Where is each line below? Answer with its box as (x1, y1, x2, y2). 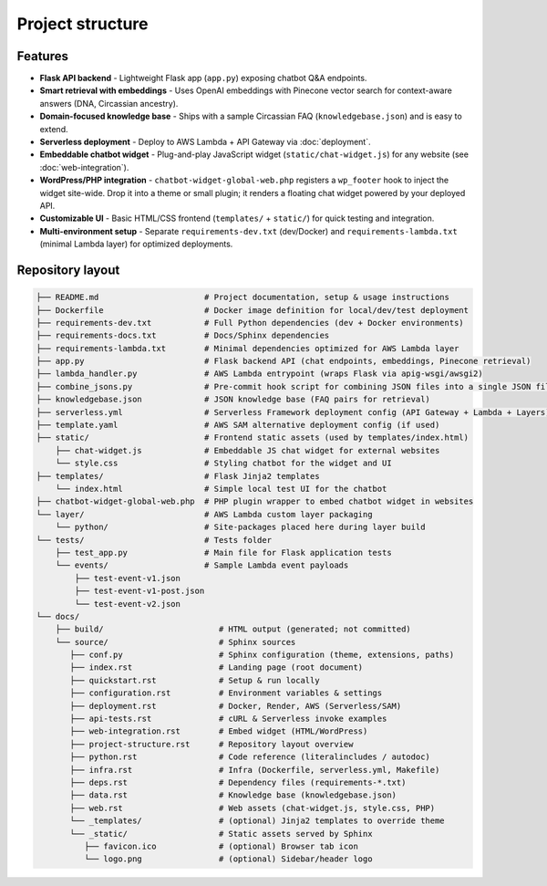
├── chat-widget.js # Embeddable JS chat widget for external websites (55, 445, 440, 455)
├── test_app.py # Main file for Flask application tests (55, 547, 392, 558)
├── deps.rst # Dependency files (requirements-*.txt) (69, 777, 407, 787)
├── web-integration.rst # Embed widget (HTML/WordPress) (69, 726, 368, 736)
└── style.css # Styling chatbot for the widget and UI (55, 458, 392, 469)
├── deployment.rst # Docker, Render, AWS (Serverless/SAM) (69, 701, 402, 711)
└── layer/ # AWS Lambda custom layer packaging (36, 509, 373, 519)
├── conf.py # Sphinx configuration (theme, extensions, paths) (69, 650, 455, 661)
